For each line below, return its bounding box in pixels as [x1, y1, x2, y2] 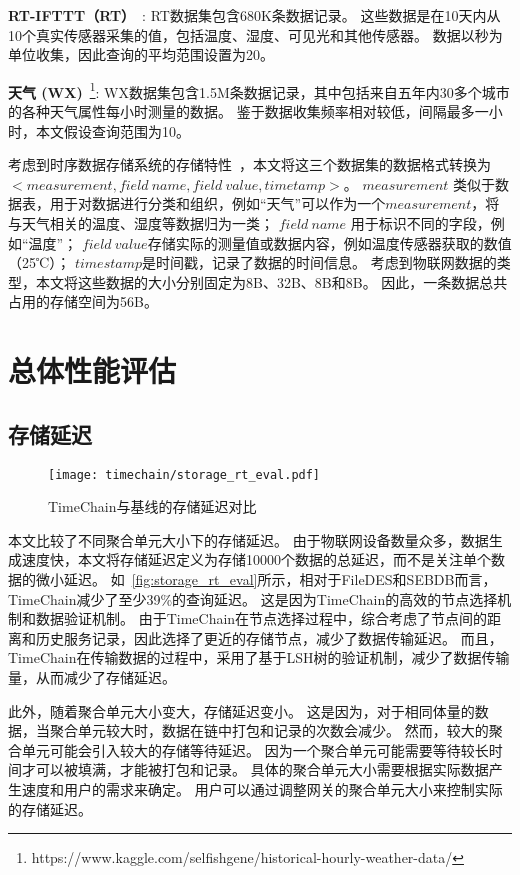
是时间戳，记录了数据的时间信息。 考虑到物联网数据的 [142, 252, 497, 273]
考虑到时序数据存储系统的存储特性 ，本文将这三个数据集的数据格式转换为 [8, 154, 491, 175]
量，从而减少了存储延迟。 [8, 666, 176, 687]
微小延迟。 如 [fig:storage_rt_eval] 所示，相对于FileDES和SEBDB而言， [35, 568, 497, 589]
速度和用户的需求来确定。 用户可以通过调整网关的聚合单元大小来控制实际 [21, 778, 503, 799]
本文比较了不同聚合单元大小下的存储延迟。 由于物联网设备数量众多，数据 [8, 529, 489, 550]
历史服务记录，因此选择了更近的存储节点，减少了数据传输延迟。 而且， [35, 627, 503, 648]
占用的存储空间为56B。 [8, 291, 158, 312]
